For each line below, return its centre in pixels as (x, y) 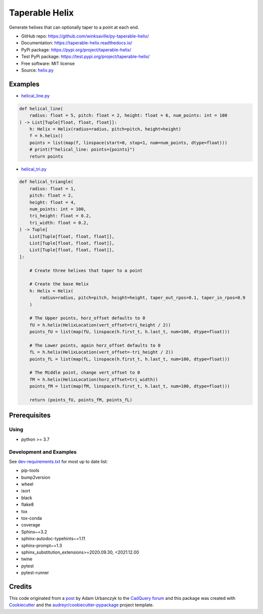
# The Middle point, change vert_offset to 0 (85, 373)
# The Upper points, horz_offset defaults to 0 (87, 318)
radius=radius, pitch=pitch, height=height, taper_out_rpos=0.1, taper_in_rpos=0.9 (142, 298)
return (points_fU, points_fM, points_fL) (81, 400)
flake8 (28, 504)
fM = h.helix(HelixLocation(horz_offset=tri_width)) (94, 379)
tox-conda (32, 518)
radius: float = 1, (53, 188)
